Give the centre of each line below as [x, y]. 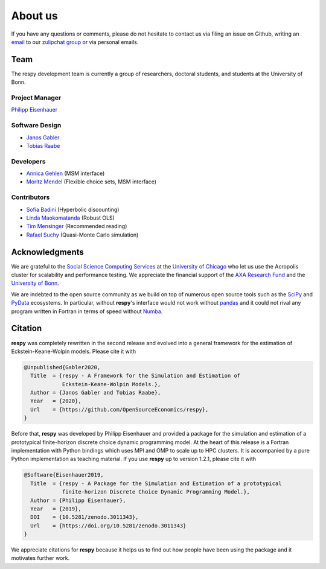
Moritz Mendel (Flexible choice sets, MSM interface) [91, 182]
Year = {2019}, [56, 509]
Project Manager [36, 98]
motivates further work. [40, 558]
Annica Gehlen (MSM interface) [66, 173]
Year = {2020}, [56, 401]
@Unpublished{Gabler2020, [62, 367]
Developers [28, 161]
